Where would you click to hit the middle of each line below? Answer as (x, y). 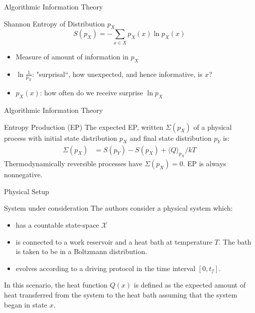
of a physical (213, 127)
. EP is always (204, 163)
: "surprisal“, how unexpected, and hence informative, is (117, 74)
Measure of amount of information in (72, 56)
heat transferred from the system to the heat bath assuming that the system (121, 295)
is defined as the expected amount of (190, 285)
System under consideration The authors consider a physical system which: (119, 208)
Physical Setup (27, 191)
